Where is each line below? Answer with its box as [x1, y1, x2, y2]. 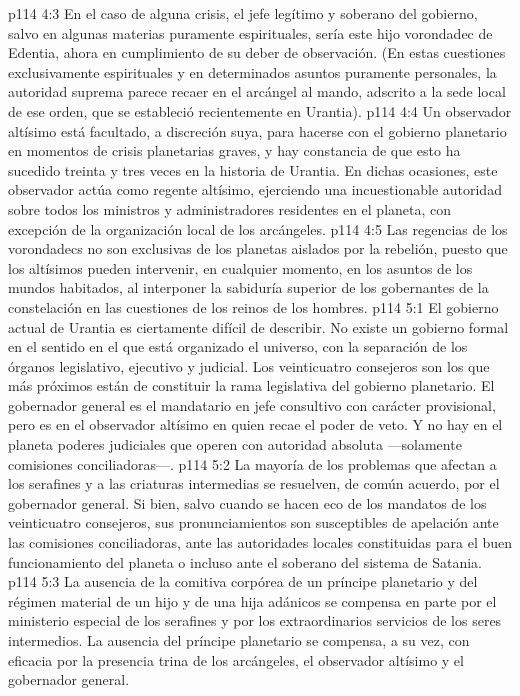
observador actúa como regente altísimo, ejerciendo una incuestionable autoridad [8, 179, 502, 200]
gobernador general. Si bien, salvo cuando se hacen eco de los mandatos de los [8, 492, 487, 513]
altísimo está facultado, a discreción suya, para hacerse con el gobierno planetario [8, 120, 507, 141]
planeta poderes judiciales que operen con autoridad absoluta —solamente [8, 434, 462, 455]
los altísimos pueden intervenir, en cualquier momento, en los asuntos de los [8, 257, 473, 278]
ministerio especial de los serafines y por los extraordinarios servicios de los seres [8, 610, 502, 631]
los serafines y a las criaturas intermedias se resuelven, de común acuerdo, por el [8, 473, 500, 494]
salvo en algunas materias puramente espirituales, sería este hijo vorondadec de [8, 22, 493, 43]
